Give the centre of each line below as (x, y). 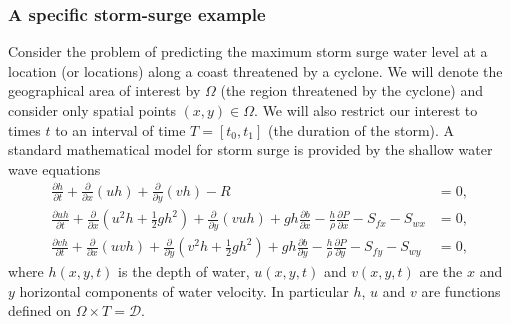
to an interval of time (120, 129)
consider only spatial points (92, 110)
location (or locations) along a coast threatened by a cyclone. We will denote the (255, 70)
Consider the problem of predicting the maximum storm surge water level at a (248, 51)
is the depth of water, (184, 270)
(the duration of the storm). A (361, 129)
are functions (461, 290)
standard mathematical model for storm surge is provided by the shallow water (250, 149)
